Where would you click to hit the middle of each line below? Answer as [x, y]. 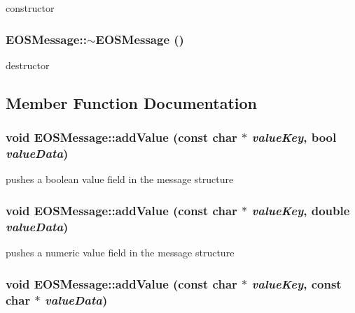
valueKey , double [301, 210]
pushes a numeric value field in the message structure [120, 253]
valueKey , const [297, 283]
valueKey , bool [294, 137]
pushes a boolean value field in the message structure [120, 179]
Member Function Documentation [132, 102]
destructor [28, 65]
